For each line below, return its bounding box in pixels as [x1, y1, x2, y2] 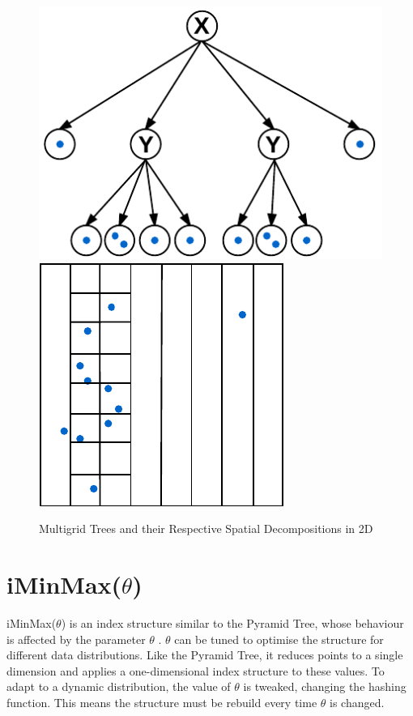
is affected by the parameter [6, 630, 146, 647]
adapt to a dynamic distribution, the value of [6, 678, 231, 695]
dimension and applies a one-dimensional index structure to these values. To [6, 662, 385, 679]
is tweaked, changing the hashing [243, 678, 407, 695]
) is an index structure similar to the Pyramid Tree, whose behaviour [61, 614, 404, 631]
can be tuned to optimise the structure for [174, 630, 384, 647]
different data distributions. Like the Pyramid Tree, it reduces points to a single [6, 646, 403, 663]
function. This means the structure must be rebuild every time [6, 693, 317, 710]
